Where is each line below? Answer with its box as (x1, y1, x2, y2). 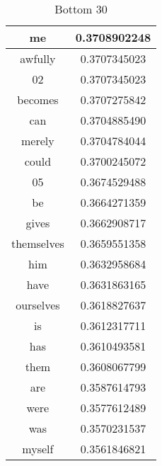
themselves (11, 235, 64, 251)
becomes (17, 91, 59, 108)
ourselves (16, 297, 60, 313)
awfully (20, 50, 56, 67)
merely (21, 132, 54, 149)
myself (22, 441, 54, 457)
